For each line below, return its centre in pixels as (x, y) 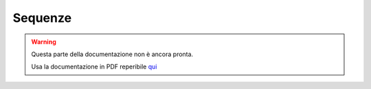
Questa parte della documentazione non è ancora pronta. (112, 54)
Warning (44, 42)
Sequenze (42, 18)
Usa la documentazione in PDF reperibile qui (94, 67)
